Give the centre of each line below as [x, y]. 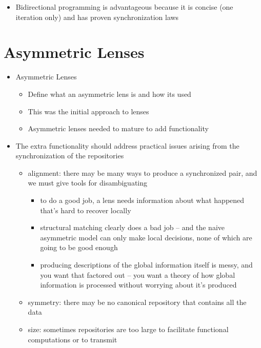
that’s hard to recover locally [86, 210]
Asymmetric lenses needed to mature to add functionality [118, 128]
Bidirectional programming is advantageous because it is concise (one [124, 7]
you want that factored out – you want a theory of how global [138, 274]
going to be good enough [79, 247]
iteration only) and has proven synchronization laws [97, 17]
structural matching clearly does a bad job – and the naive [133, 227]
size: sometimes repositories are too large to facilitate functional [128, 329]
